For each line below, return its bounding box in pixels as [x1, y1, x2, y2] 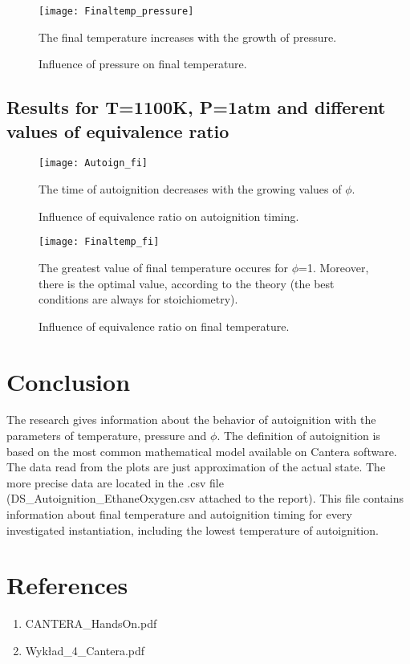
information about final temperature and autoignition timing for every [6, 506, 352, 522]
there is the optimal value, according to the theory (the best [39, 275, 335, 291]
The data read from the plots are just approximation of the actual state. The [6, 458, 386, 475]
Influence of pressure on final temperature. [39, 55, 247, 72]
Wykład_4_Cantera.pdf [25, 642, 145, 658]
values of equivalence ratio [6, 118, 229, 143]
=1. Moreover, [298, 259, 369, 275]
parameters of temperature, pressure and [6, 427, 207, 444]
